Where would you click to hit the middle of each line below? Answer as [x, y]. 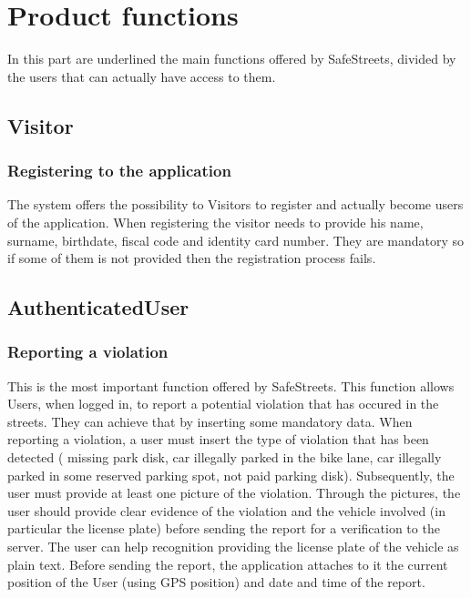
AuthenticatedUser [98, 307]
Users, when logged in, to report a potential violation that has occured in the [223, 404]
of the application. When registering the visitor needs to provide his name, [215, 222]
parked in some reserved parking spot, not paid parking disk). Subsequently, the [231, 475]
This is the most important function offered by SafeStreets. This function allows [231, 385]
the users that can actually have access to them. [142, 76]
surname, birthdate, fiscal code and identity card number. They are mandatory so [235, 240]
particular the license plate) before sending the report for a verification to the [224, 528]
